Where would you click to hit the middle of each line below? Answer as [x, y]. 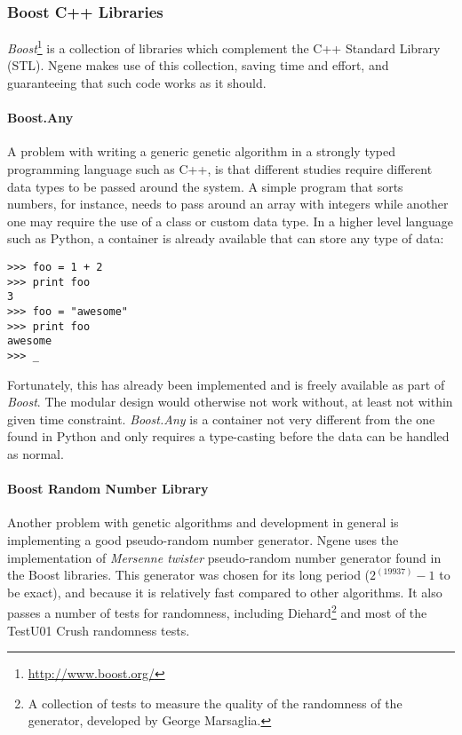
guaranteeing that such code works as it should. [137, 83]
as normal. [36, 453]
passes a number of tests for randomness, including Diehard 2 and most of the [217, 611]
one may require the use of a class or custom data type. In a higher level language [231, 221]
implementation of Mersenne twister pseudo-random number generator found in [224, 557]
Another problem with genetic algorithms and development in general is [203, 522]
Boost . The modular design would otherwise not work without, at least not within [230, 402]
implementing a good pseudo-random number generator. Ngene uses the [203, 539]
